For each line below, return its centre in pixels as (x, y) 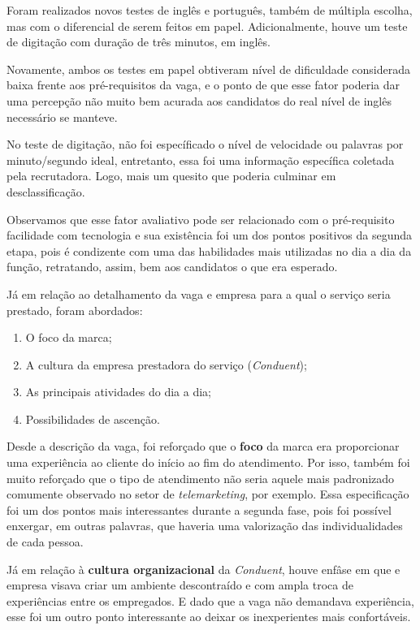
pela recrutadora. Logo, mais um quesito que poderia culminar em (171, 176)
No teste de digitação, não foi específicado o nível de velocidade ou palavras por (205, 144)
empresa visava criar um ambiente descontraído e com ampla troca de (180, 585)
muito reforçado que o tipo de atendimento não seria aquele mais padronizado (201, 478)
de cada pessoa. (45, 542)
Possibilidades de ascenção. (93, 419)
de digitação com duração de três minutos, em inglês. (139, 42)
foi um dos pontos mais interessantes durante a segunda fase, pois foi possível (199, 509)
